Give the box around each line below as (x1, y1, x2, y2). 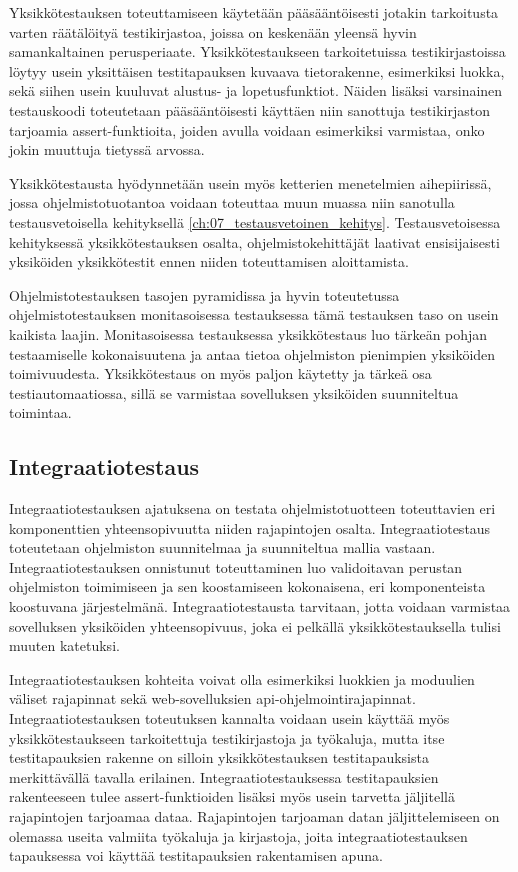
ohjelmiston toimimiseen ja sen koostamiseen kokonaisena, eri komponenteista (9, 576, 486, 597)
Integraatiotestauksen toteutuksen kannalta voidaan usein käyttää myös (9, 708, 450, 729)
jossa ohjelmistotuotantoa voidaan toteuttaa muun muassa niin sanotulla (9, 192, 455, 213)
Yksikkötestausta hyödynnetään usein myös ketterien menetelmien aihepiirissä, (9, 172, 492, 193)
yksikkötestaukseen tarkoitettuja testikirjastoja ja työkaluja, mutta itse (9, 727, 445, 748)
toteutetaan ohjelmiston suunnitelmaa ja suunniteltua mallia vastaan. (9, 537, 436, 558)
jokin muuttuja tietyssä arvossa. (9, 139, 205, 160)
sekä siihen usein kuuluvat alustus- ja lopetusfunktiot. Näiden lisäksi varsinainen (9, 80, 503, 101)
